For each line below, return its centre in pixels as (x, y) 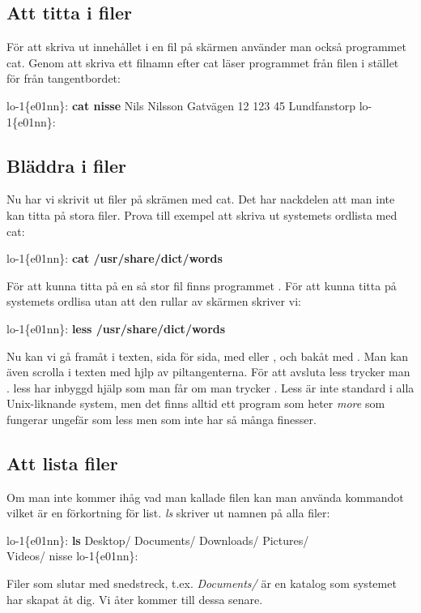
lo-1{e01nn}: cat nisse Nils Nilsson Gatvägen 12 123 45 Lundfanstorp (181, 105)
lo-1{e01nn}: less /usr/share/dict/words (116, 328)
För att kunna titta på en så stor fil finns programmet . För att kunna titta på (202, 285)
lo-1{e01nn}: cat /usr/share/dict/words (115, 258)
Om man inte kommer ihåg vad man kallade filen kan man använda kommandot (205, 497)
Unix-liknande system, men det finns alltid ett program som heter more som (196, 403)
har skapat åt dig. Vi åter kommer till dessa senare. (135, 599)
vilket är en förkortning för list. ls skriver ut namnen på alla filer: (168, 513)
